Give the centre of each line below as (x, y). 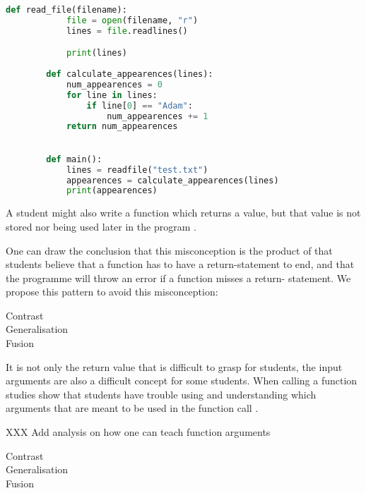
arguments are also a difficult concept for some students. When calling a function (182, 381)
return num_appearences (122, 127)
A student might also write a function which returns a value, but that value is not (183, 213)
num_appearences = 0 (114, 84)
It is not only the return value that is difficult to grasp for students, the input (174, 366)
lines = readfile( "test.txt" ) (137, 170)
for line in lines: (112, 95)
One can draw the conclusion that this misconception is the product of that (169, 250)
